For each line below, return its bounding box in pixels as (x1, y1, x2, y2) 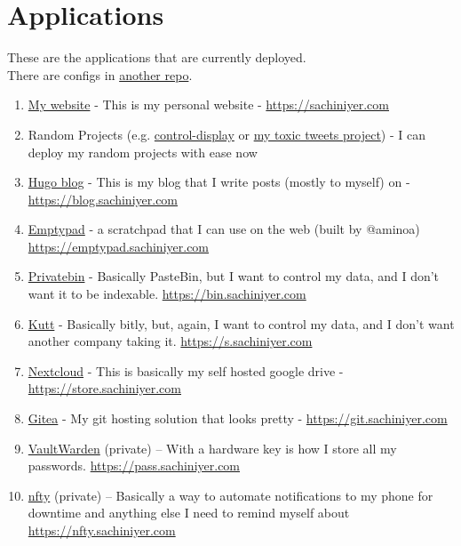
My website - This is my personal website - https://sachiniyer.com (28, 95, 389, 114)
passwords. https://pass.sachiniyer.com (28, 456, 241, 475)
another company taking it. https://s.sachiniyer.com (28, 332, 313, 350)
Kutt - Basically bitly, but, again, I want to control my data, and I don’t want (28, 314, 455, 333)
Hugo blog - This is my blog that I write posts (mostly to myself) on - (28, 173, 410, 191)
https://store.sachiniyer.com (28, 379, 181, 397)
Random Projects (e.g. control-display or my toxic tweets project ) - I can (28, 124, 425, 143)
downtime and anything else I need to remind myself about (28, 503, 350, 522)
